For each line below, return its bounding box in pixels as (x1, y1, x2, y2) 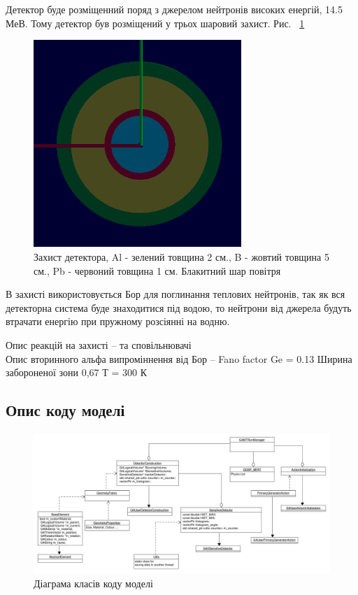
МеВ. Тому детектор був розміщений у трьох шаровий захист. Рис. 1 (6, 15, 305, 30)
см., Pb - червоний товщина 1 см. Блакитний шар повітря (34, 263, 281, 278)
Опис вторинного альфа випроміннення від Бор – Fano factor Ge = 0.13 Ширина (6, 351, 352, 366)
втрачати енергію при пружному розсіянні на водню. (6, 314, 230, 329)
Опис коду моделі (6, 399, 125, 421)
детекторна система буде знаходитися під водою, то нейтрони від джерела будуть (6, 300, 352, 315)
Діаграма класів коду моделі (34, 575, 153, 590)
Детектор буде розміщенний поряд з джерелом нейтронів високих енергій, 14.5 (6, 2, 343, 16)
